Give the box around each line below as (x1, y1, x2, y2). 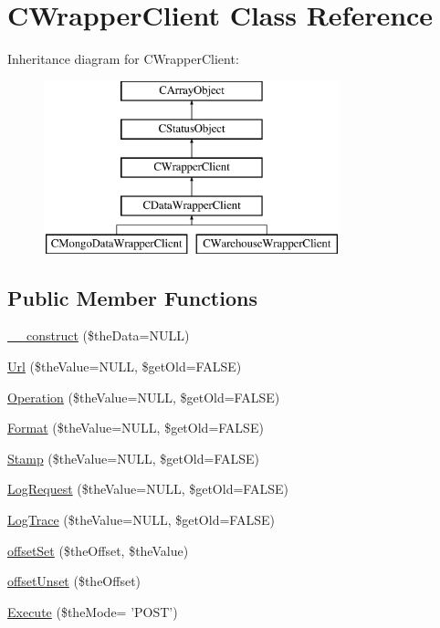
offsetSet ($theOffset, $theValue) (7, 540, 189, 560)
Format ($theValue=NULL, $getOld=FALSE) (7, 418, 264, 437)
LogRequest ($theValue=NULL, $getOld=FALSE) (7, 479, 288, 498)
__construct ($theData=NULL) (7, 326, 190, 345)
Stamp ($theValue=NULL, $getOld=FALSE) (7, 448, 259, 467)
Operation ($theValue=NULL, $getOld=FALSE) (7, 387, 280, 406)
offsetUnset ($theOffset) (7, 571, 141, 591)
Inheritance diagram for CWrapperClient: (7, 49, 239, 68)
